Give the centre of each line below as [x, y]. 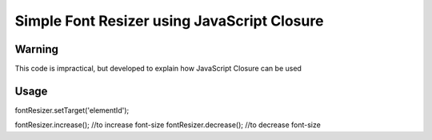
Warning [37, 49]
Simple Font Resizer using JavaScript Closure [169, 21]
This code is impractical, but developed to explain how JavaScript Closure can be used [158, 69]
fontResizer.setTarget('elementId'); [72, 110]
